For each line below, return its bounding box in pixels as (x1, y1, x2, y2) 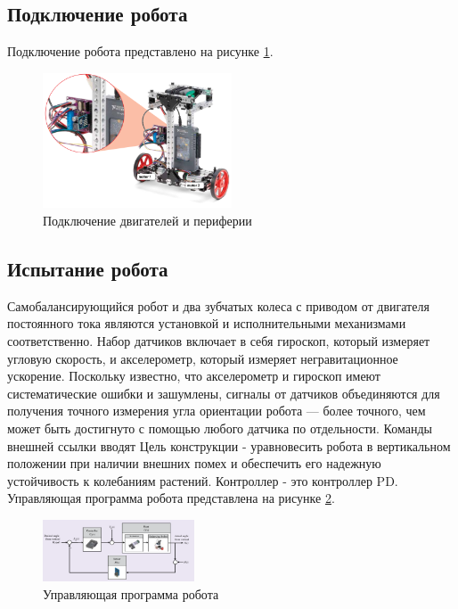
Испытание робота (7, 255, 168, 283)
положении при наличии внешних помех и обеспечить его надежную (7, 454, 381, 473)
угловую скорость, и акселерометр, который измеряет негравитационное (7, 349, 398, 367)
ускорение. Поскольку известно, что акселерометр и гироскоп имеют (7, 366, 380, 385)
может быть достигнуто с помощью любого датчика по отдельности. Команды (7, 419, 432, 438)
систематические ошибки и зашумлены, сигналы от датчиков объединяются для (7, 383, 440, 402)
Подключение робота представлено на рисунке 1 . (7, 42, 274, 61)
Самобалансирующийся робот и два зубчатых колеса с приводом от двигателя (7, 296, 429, 315)
